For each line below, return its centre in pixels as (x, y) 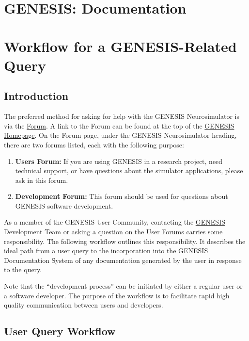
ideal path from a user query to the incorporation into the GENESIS (106, 251)
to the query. (23, 269)
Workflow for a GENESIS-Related (120, 46)
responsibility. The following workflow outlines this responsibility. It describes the (125, 241)
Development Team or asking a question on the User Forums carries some (113, 232)
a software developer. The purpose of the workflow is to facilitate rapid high (117, 295)
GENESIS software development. (64, 205)
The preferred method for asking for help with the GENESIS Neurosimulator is (122, 116)
